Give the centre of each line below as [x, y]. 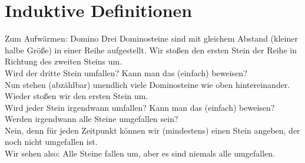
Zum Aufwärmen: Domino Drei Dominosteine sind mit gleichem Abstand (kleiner [151, 38]
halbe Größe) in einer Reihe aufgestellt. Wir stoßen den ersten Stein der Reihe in [151, 50]
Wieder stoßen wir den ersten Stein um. [77, 96]
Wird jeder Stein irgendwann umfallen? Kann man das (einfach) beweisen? [140, 107]
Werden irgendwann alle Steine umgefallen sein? [92, 119]
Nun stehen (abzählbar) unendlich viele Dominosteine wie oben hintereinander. [147, 84]
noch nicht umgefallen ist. [51, 142]
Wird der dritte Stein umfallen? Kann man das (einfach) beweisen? [126, 72]
